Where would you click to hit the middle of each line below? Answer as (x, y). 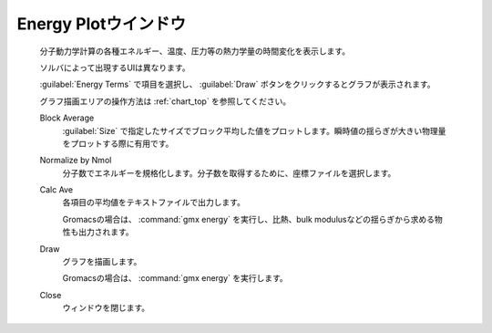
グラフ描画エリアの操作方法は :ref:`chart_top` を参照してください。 (165, 101)
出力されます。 (106, 232)
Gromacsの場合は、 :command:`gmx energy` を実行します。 (175, 278)
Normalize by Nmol (76, 161)
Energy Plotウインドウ (102, 24)
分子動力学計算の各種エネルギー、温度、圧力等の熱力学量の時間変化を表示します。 (195, 51)
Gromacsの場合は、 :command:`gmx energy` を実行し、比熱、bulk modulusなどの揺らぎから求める (248, 219)
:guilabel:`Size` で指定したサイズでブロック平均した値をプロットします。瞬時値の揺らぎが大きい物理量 (254, 130)
